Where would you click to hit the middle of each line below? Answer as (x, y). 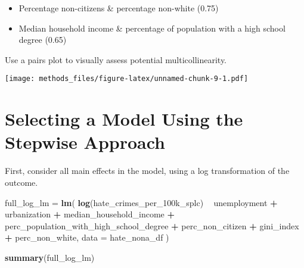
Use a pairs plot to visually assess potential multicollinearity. (116, 59)
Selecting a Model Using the (124, 119)
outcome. (21, 182)
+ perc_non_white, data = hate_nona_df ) (87, 237)
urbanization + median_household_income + (90, 214)
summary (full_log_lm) (50, 257)
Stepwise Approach (85, 142)
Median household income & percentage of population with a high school (152, 28)
